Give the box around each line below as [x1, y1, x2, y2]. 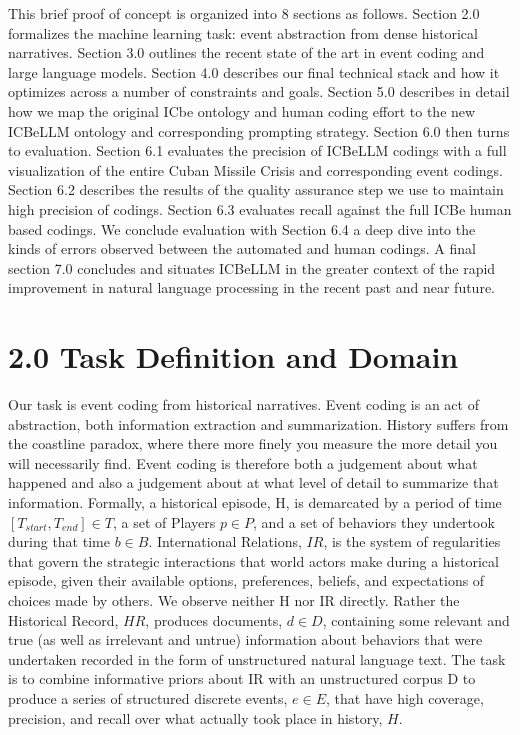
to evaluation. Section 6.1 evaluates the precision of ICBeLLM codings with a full [8, 140, 507, 161]
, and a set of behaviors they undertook [253, 511, 495, 532]
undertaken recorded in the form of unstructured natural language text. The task [8, 648, 506, 669]
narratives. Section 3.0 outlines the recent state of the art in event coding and [8, 42, 485, 63]
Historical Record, [8, 609, 119, 630]
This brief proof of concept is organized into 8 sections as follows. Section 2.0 [8, 3, 480, 23]
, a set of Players [113, 511, 216, 532]
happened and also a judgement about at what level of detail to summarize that [8, 472, 499, 493]
